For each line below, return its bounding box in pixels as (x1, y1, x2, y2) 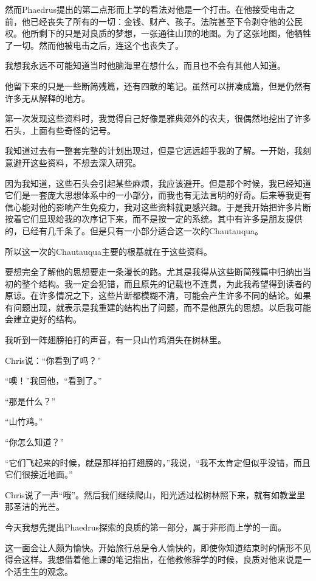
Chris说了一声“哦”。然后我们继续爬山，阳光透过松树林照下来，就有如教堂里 (5, 488, 306, 501)
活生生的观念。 (13, 565, 73, 577)
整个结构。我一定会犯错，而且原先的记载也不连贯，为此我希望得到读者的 (21, 277, 311, 290)
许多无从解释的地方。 (5, 91, 90, 104)
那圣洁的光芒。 (5, 500, 64, 513)
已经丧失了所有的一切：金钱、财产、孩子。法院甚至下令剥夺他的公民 (30, 15, 303, 27)
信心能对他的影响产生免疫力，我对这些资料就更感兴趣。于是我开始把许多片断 (5, 200, 311, 213)
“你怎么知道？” (5, 436, 64, 448)
